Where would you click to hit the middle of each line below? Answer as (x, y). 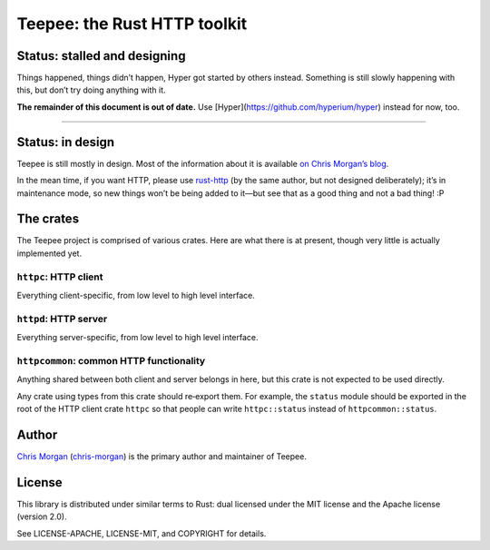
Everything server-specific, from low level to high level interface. (137, 338)
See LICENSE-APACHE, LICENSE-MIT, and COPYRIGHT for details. (142, 533)
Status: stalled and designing (101, 56)
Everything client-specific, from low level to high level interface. (136, 295)
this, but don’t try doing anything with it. (92, 90)
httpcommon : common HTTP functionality (111, 360)
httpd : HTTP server (62, 319)
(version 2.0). (42, 516)
